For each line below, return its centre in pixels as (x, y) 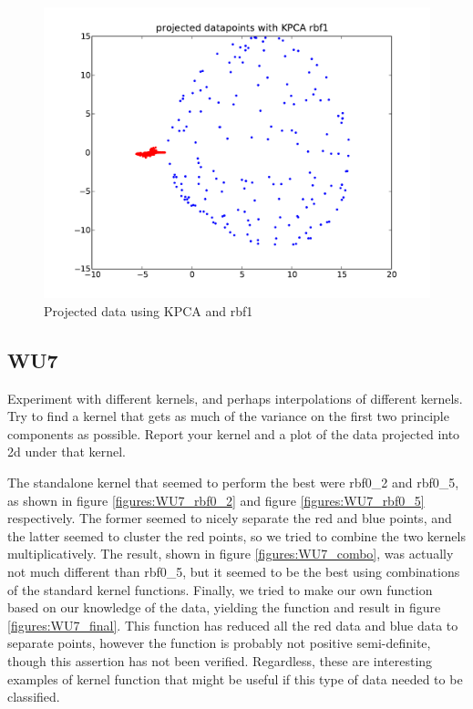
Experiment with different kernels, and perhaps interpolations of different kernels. (235, 398)
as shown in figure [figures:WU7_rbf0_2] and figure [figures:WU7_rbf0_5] (216, 500)
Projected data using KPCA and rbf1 (149, 310)
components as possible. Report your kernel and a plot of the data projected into (234, 433)
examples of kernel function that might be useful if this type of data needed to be (235, 678)
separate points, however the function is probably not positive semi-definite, (219, 643)
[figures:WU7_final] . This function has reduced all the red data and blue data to (233, 625)
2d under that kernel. (67, 452)
